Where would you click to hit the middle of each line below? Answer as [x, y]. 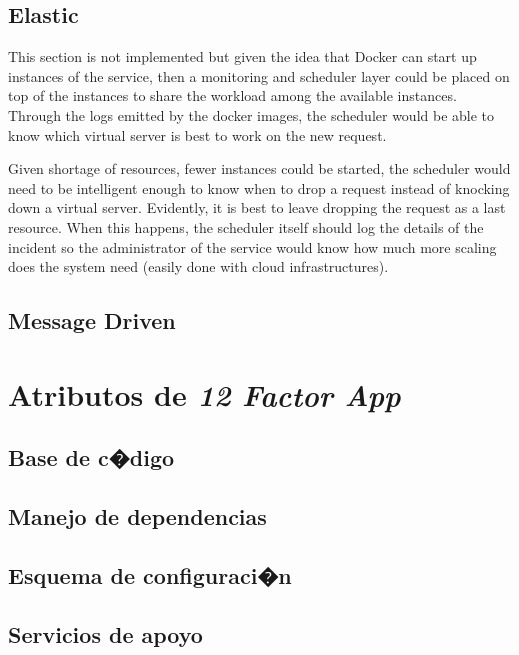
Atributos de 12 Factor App [204, 394]
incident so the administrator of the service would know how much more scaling [252, 246]
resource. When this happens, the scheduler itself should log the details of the [246, 226]
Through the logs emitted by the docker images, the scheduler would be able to [251, 114]
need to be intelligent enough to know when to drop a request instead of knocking [259, 187]
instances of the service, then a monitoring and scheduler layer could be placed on [259, 75]
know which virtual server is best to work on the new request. [197, 134]
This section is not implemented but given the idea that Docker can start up [242, 56]
